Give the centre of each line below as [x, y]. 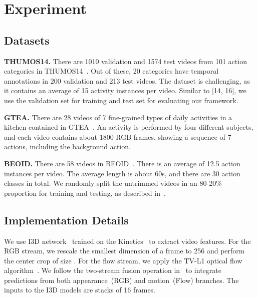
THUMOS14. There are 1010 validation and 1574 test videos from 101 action [125, 61]
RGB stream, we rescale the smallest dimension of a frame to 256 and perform [124, 251]
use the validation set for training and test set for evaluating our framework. [121, 100]
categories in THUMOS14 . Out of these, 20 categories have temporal [111, 71]
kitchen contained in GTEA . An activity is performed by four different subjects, [129, 127]
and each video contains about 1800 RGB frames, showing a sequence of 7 [118, 136]
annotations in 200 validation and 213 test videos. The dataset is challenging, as [127, 80]
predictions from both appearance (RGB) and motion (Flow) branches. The [121, 280]
